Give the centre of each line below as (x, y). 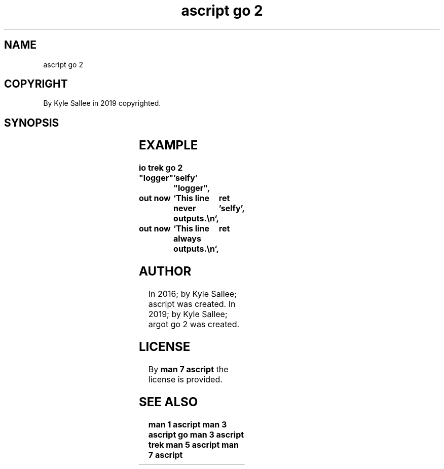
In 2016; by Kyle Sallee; (192, 294)
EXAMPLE (169, 145)
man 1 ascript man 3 (188, 424)
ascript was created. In (192, 304)
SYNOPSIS (32, 123)
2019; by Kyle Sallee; (188, 314)
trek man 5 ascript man (193, 444)
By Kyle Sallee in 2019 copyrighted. (102, 103)
